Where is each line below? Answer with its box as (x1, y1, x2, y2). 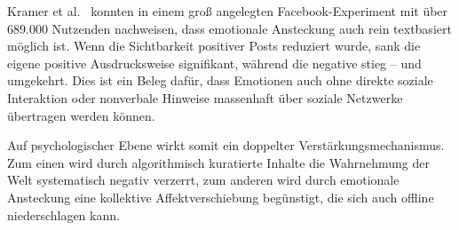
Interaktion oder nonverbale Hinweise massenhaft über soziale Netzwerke (7, 88, 403, 107)
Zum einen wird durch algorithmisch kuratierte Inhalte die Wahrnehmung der (7, 153, 431, 171)
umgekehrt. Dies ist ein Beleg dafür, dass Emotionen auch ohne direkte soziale (7, 71, 433, 90)
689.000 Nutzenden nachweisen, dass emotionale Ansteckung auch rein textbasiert (7, 19, 452, 37)
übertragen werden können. (7, 106, 155, 124)
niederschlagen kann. (7, 205, 120, 224)
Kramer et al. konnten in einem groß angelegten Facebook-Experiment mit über (7, 2, 448, 20)
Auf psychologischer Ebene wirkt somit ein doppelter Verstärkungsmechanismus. (7, 136, 445, 155)
